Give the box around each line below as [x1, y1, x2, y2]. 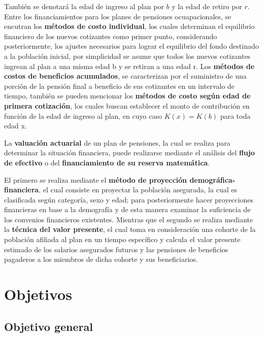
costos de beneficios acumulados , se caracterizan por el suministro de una [4, 71, 247, 81]
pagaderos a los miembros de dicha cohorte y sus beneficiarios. [4, 254, 198, 264]
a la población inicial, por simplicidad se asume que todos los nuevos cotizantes [4, 50, 251, 61]
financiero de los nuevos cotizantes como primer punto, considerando [4, 30, 217, 41]
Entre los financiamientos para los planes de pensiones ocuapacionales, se [4, 11, 232, 21]
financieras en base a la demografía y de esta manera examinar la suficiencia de [4, 204, 251, 215]
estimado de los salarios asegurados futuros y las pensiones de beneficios [4, 244, 228, 254]
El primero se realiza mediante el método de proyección [4, 174, 187, 185]
